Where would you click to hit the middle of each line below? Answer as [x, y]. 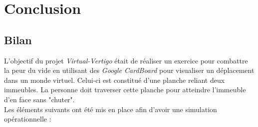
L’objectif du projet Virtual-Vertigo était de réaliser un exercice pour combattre [126, 60]
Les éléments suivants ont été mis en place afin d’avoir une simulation [111, 109]
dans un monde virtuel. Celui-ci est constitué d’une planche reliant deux [115, 80]
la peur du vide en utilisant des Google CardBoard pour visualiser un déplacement [129, 70]
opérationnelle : [28, 119]
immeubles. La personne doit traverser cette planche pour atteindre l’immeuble [125, 90]
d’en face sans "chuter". [39, 99]
